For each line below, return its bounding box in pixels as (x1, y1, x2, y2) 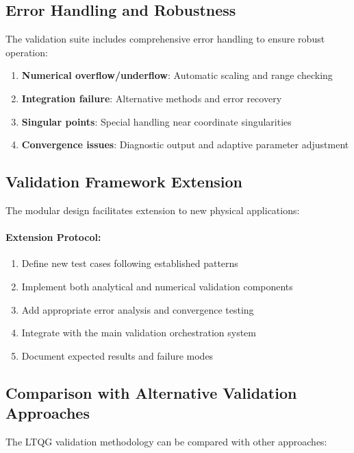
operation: (5, 45, 48, 59)
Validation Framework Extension (5, 171, 243, 192)
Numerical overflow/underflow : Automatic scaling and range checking (21, 68, 333, 82)
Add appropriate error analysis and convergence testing (21, 302, 254, 316)
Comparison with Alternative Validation (5, 382, 297, 403)
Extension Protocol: (5, 230, 101, 244)
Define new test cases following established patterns (21, 256, 238, 270)
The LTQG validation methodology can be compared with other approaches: (5, 434, 327, 448)
